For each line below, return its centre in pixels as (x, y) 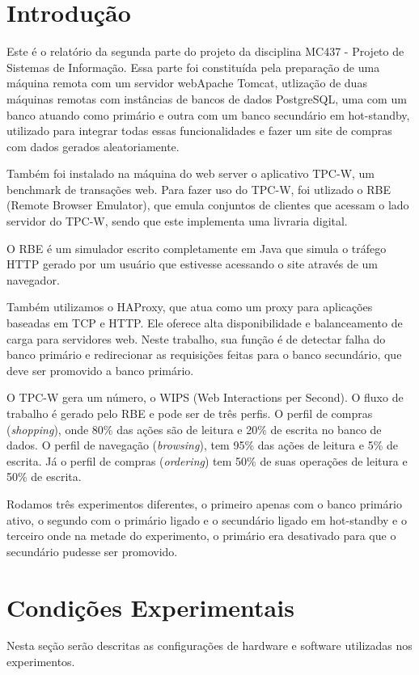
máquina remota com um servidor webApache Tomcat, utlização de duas (187, 83)
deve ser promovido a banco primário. (100, 370)
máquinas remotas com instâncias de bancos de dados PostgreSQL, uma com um (207, 98)
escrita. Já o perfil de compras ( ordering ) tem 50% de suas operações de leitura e (207, 460)
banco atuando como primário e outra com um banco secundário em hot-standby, (208, 114)
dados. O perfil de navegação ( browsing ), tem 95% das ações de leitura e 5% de (202, 445)
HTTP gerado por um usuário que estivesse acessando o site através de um (193, 264)
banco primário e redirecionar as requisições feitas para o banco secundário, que (204, 354)
